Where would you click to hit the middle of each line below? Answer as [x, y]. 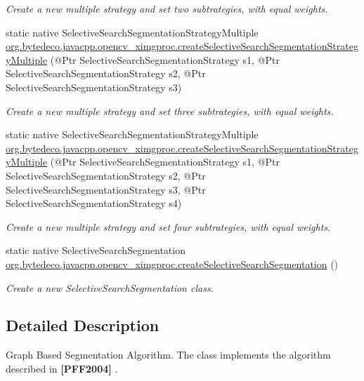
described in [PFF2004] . [62, 368]
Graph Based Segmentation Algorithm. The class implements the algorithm [168, 355]
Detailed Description [83, 325]
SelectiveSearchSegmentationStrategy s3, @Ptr [106, 189]
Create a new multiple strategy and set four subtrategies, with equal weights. [168, 226]
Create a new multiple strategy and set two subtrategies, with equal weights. [167, 8]
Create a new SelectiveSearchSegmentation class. [110, 287]
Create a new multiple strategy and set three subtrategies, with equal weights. [170, 111]
